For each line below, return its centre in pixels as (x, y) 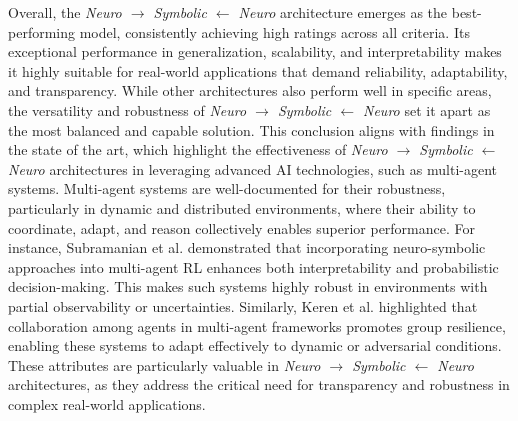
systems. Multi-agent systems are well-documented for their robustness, (227, 188)
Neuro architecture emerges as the (343, 12)
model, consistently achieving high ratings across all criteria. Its (274, 31)
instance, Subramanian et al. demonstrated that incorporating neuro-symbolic (247, 247)
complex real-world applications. (107, 403)
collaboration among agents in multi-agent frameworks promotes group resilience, (257, 325)
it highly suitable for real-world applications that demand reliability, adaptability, (258, 70)
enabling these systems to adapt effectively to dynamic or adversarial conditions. (255, 345)
